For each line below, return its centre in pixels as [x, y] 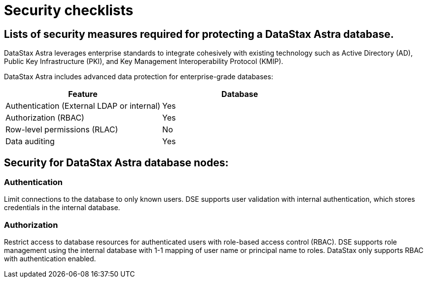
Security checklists [69, 10]
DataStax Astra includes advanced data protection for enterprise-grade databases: [139, 77]
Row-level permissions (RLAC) [62, 130]
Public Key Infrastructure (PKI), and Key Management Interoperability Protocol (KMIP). [144, 62]
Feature [83, 94]
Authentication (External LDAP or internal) [83, 106]
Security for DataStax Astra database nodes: [116, 162]
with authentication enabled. [50, 259]
